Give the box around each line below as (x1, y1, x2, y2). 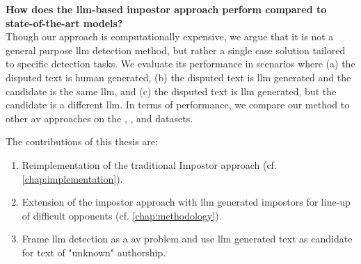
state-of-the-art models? (6, 15, 123, 30)
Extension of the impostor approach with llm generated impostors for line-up (22, 195, 351, 209)
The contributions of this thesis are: (6, 134, 158, 149)
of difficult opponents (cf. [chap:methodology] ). (22, 208, 222, 222)
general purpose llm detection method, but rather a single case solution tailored (6, 42, 346, 57)
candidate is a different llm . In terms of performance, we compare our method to (6, 97, 350, 112)
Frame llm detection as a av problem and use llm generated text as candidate (22, 231, 353, 246)
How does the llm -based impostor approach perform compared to (6, 2, 327, 16)
